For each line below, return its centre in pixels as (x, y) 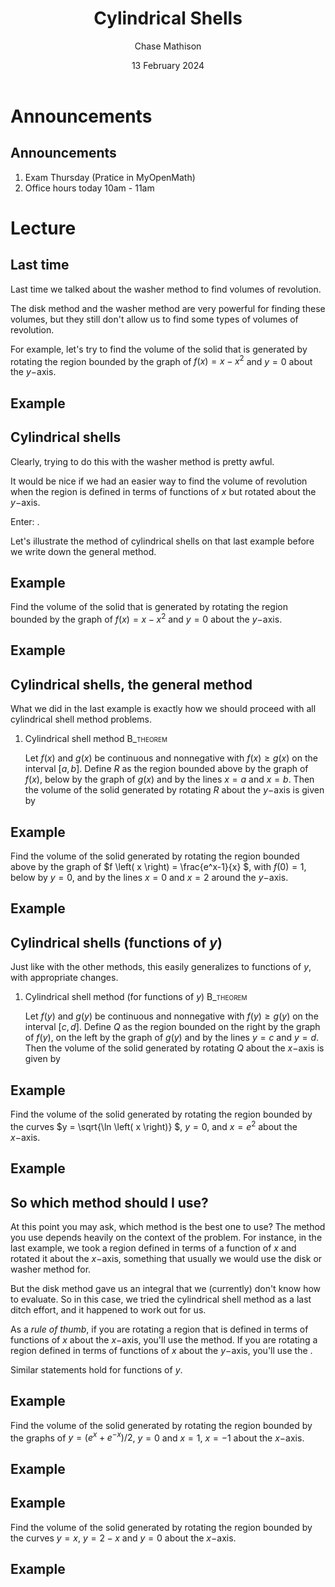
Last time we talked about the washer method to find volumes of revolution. (166, 289)
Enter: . (25, 521)
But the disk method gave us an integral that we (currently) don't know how (166, 1288)
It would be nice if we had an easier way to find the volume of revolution (159, 481)
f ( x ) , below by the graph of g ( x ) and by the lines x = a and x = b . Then (169, 779)
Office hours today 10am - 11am (89, 188)
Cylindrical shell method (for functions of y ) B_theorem (136, 997)
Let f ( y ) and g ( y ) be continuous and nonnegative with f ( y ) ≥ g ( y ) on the (171, 1016)
